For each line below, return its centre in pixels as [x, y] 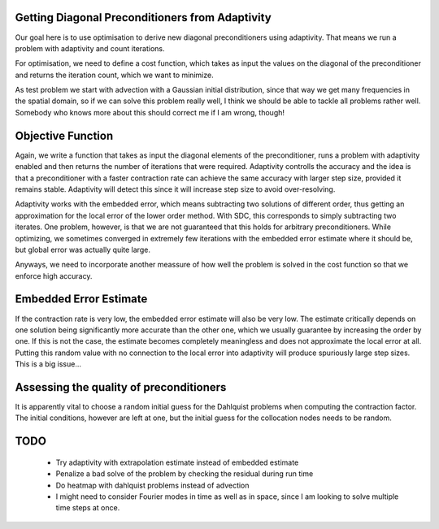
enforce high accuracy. [54, 275]
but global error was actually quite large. [83, 249]
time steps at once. [88, 508]
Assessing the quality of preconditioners [121, 387]
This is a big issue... [48, 364]
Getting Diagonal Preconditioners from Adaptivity [143, 17]
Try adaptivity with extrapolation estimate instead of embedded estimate [177, 462]
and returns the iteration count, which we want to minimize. [115, 75]
